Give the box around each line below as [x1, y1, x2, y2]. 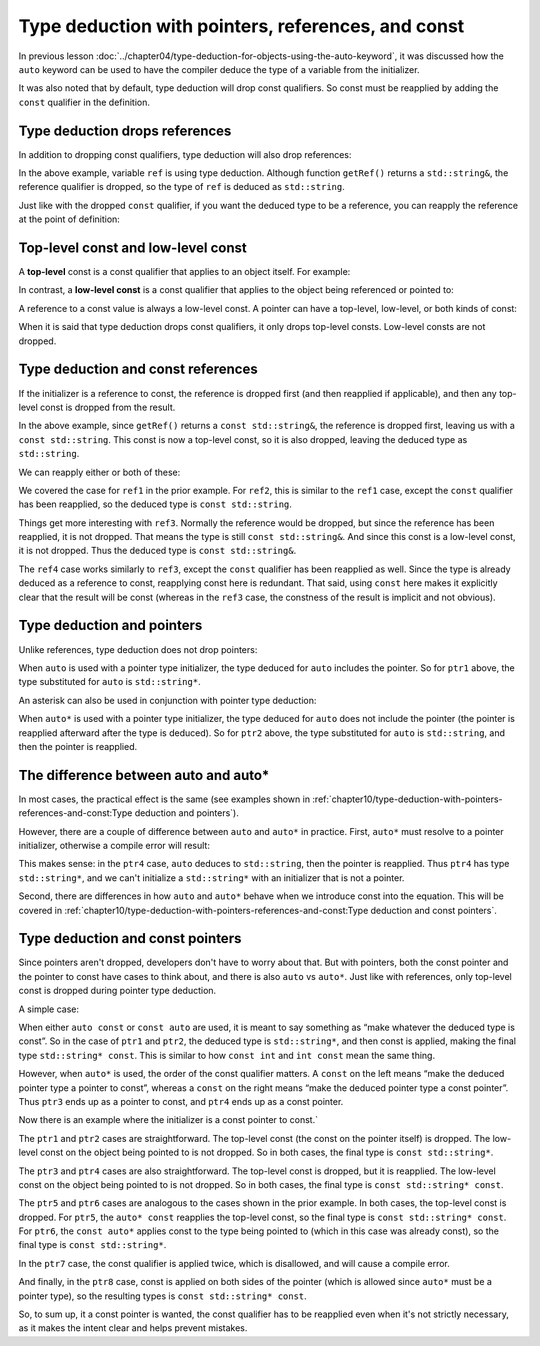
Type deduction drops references [18, 122, 232, 139]
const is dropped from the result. [40, 401, 176, 413]
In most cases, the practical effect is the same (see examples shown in [18, 793, 310, 805]
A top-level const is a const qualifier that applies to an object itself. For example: [18, 266, 351, 278]
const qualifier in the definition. [18, 96, 150, 108]
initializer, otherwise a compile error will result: [18, 839, 210, 851]
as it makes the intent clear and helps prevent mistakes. [18, 1322, 248, 1334]
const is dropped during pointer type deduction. [18, 985, 217, 997]
